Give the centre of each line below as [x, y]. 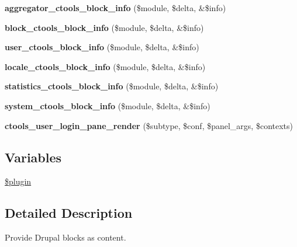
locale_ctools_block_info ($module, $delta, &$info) [105, 66]
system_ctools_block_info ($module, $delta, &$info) [108, 105]
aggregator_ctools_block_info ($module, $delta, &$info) [115, 8]
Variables [33, 157]
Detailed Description [69, 213]
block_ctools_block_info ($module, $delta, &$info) [104, 27]
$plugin [18, 181]
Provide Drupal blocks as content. [65, 237]
